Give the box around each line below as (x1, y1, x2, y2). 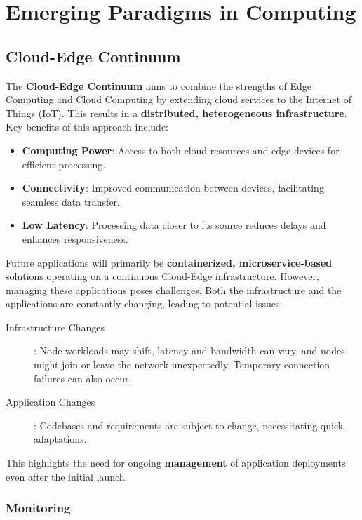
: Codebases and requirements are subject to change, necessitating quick (34, 418, 344, 432)
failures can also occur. (34, 371, 132, 385)
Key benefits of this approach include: (6, 119, 168, 134)
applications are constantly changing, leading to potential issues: (6, 296, 283, 311)
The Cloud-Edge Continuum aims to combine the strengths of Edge (6, 78, 311, 93)
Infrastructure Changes (6, 319, 105, 334)
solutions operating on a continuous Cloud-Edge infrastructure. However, (6, 269, 319, 284)
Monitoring (6, 499, 71, 516)
